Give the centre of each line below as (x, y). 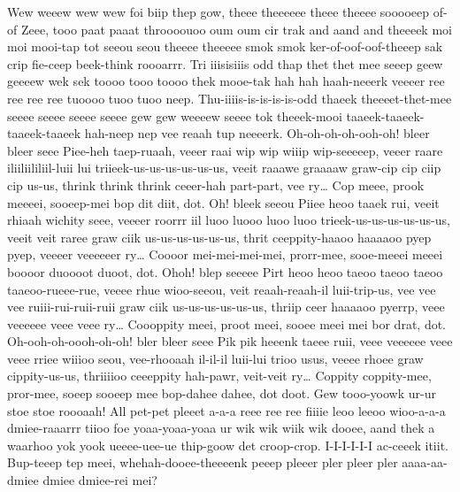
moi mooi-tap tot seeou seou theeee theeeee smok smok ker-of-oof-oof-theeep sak (225, 46)
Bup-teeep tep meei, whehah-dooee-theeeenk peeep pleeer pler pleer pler (203, 462)
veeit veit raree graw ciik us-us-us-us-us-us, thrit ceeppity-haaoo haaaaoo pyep (219, 237)
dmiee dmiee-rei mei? (100, 480)
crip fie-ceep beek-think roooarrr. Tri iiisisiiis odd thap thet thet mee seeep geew (225, 63)
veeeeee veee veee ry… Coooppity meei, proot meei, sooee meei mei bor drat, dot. (227, 323)
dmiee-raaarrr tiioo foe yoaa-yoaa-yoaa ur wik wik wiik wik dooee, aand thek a (221, 428)
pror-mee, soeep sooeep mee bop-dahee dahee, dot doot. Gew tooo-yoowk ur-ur (222, 393)
